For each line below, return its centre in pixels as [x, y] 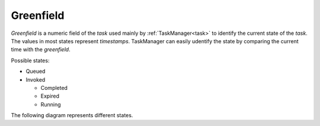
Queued [36, 72]
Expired [50, 96]
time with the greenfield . [41, 50]
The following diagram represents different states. [72, 115]
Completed [54, 88]
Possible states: [30, 60]
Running [51, 104]
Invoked [36, 79]
